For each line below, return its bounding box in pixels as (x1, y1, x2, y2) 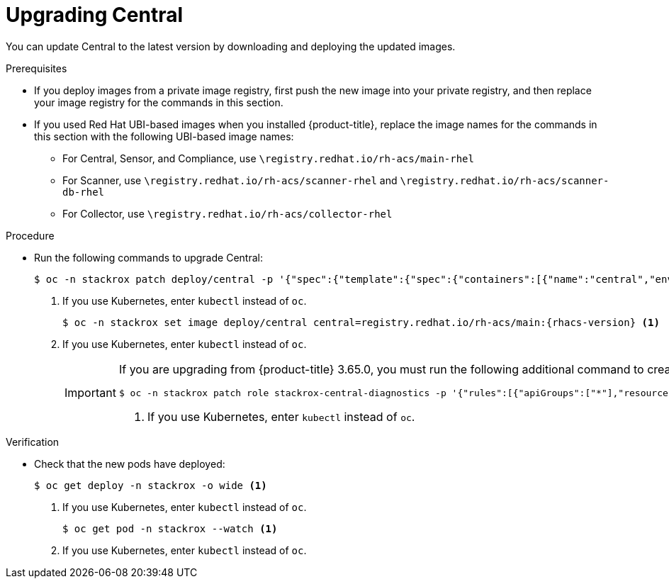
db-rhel (62, 186, 105, 198)
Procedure (6, 229, 55, 242)
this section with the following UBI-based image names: (34, 130, 294, 142)
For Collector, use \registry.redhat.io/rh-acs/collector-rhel (62, 207, 393, 220)
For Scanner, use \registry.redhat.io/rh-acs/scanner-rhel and (62, 174, 398, 186)
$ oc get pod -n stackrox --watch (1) (62, 522, 278, 534)
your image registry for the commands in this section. (34, 96, 283, 108)
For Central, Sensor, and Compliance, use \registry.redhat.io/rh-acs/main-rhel (62, 152, 474, 164)
